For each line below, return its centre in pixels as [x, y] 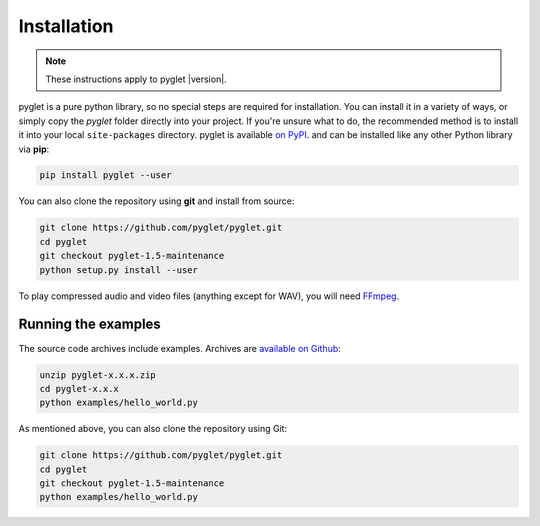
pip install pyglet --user [105, 175]
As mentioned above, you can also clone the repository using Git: [153, 429]
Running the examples [90, 324]
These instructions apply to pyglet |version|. [136, 79]
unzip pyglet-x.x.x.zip [98, 374]
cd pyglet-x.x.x [79, 388]
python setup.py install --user [119, 269]
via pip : [34, 149]
